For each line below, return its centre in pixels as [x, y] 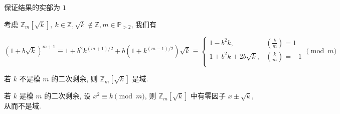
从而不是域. [23, 106]
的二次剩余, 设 [67, 96]
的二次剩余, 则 [74, 79]
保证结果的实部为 [32, 7]
